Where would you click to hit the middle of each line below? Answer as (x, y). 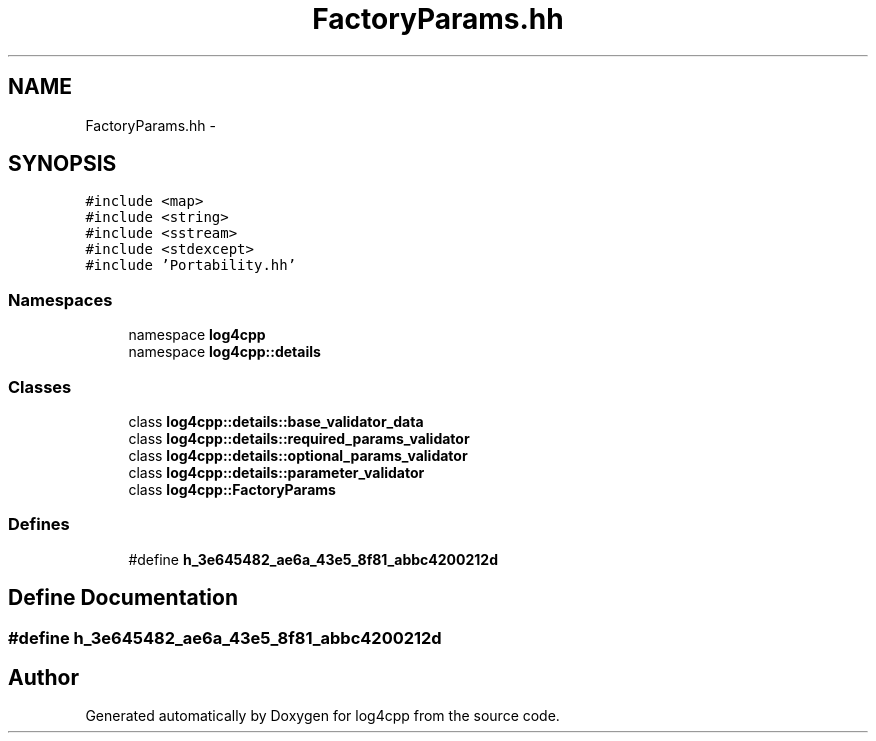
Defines (39, 524)
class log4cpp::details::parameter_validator (276, 472)
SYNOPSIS (62, 164)
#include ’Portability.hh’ (191, 265)
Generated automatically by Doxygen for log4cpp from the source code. (322, 716)
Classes (40, 386)
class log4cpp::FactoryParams (232, 489)
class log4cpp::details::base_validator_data (276, 421)
